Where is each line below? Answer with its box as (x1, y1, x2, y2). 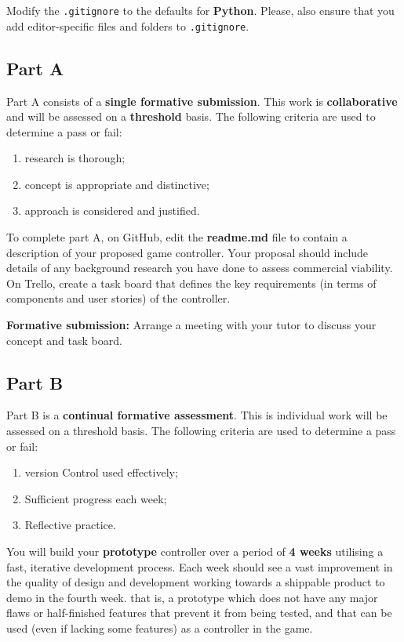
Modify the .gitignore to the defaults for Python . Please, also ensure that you (6, 2, 395, 18)
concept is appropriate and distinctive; (24, 176, 209, 192)
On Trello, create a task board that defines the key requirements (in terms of (6, 274, 377, 291)
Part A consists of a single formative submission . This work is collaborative (6, 92, 398, 109)
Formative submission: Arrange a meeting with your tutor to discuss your (6, 317, 377, 333)
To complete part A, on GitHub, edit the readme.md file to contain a (6, 229, 348, 245)
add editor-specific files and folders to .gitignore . (6, 17, 249, 34)
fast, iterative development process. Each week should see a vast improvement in (6, 558, 393, 575)
